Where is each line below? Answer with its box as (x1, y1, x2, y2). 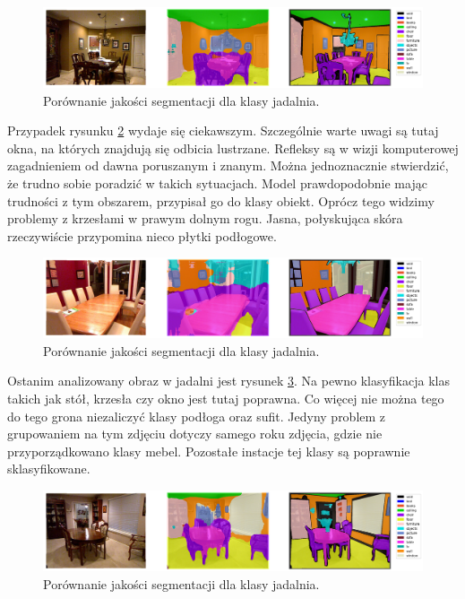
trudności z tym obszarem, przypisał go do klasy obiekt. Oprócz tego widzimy (7, 191, 435, 210)
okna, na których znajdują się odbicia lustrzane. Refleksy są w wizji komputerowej (7, 138, 459, 157)
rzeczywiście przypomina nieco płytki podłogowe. (7, 226, 277, 245)
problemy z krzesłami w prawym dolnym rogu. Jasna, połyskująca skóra (7, 209, 403, 228)
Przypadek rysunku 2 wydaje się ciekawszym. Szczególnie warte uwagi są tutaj (7, 121, 439, 140)
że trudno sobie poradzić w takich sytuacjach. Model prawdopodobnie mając (7, 173, 427, 192)
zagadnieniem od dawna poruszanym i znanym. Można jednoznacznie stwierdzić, (7, 156, 449, 175)
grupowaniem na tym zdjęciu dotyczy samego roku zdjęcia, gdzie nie (7, 424, 383, 443)
